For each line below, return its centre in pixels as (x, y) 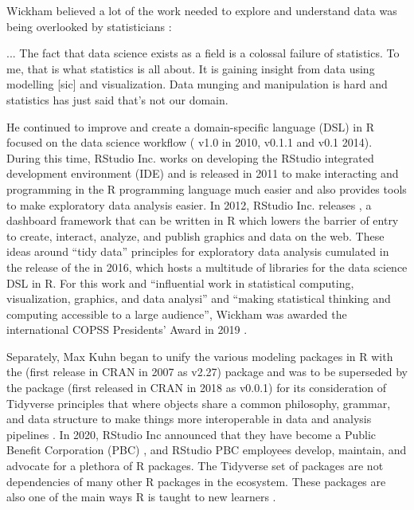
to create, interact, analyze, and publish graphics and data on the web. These (195, 235)
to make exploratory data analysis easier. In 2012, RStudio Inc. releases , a (189, 204)
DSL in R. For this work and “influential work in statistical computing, (180, 282)
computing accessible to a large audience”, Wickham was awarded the (177, 314)
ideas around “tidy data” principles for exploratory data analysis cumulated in (198, 251)
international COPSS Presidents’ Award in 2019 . (127, 330)
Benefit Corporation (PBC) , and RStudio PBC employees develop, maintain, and (207, 450)
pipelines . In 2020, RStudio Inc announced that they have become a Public (191, 434)
